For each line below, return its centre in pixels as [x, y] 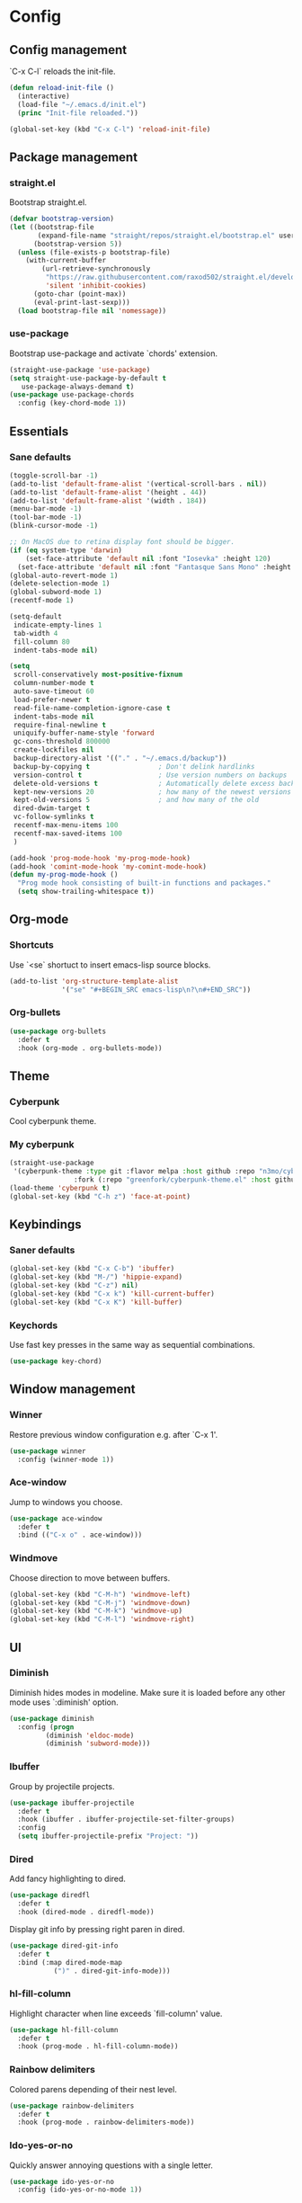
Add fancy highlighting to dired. [67, 1879]
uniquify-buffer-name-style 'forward [84, 733]
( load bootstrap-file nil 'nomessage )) [92, 311]
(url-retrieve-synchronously [96, 269]
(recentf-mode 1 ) [42, 601]
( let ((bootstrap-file [52, 227]
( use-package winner [48, 1451]
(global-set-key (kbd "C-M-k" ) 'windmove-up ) [96, 1611]
